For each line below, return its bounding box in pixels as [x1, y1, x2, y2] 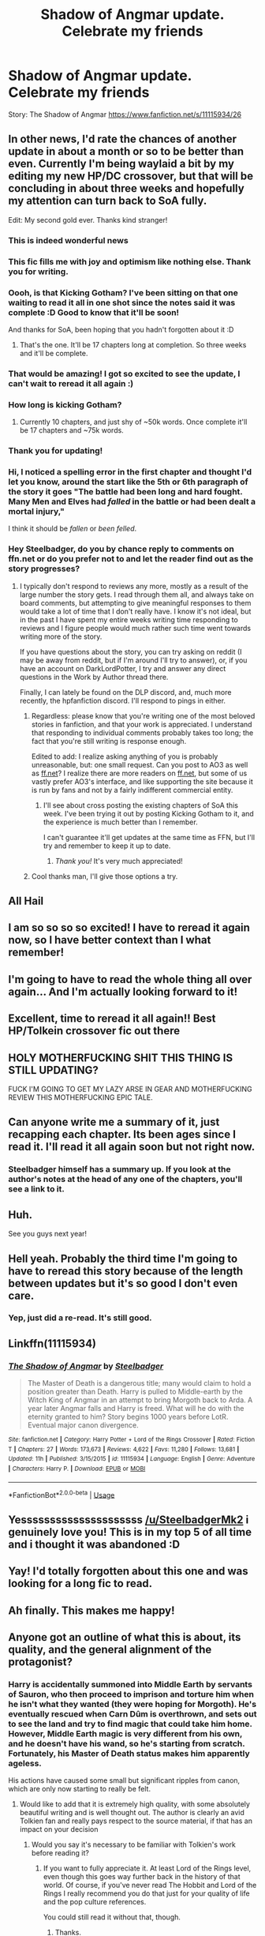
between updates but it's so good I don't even [8, 1277, 238, 1290]
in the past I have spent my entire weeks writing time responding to [19, 614, 238, 625]
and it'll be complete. [19, 348, 88, 358]
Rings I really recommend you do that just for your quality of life [43, 1889, 250, 1898]
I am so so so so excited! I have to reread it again [8, 921, 251, 935]
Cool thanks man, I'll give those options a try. [31, 871, 178, 881]
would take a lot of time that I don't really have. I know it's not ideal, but [19, 606, 252, 616]
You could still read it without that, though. [43, 1912, 181, 1922]
